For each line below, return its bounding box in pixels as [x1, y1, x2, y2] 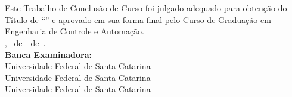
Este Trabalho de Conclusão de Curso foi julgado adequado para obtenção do [5, 2, 287, 14]
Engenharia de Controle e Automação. [5, 25, 144, 37]
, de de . [5, 36, 46, 48]
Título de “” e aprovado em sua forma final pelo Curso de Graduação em [5, 13, 271, 25]
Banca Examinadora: [5, 48, 92, 60]
